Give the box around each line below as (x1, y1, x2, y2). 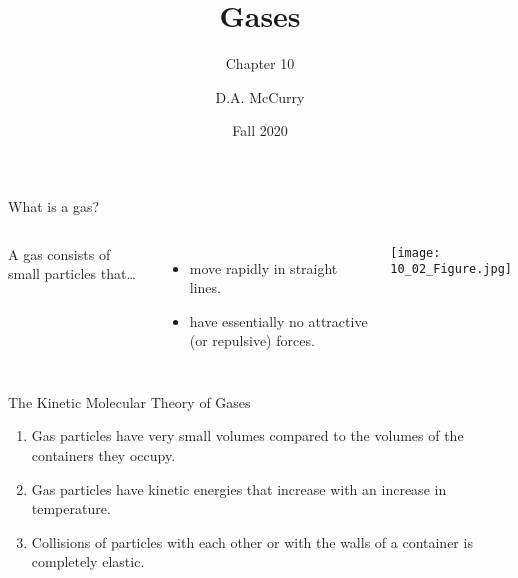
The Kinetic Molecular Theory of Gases (8, 391, 251, 412)
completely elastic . (31, 551, 145, 572)
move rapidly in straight (189, 257, 338, 278)
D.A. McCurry (215, 86, 305, 107)
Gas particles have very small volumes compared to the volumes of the (31, 425, 464, 446)
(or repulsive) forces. (189, 330, 315, 351)
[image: (390, 245, 441, 260)
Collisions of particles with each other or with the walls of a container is (31, 531, 473, 552)
